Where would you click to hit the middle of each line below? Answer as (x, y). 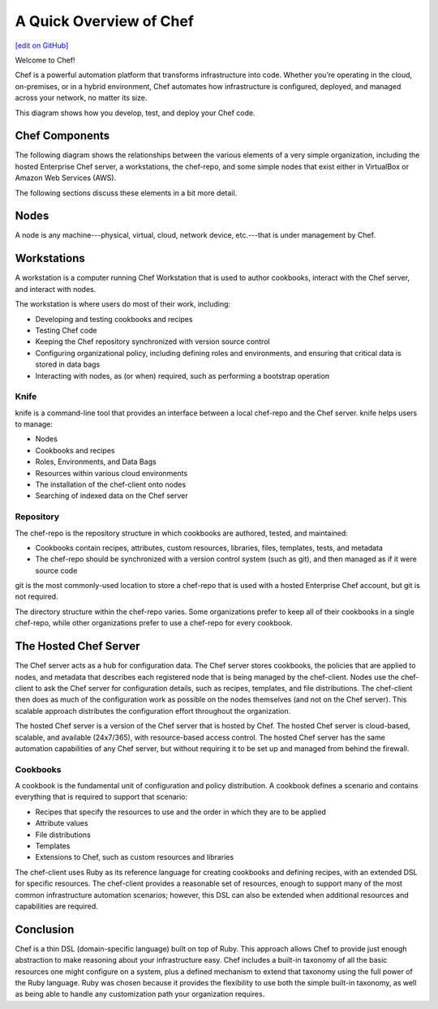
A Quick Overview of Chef (105, 21)
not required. (36, 597)
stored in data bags (68, 364)
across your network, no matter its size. (81, 98)
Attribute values (62, 823)
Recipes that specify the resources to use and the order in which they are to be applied (180, 812)
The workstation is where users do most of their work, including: (123, 304)
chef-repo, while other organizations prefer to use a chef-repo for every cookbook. (154, 623)
